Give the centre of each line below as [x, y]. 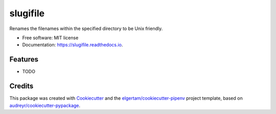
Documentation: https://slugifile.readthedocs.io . [73, 45]
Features [24, 59]
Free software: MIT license [50, 38]
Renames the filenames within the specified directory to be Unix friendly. [86, 28]
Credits [21, 86]
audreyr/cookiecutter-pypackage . [45, 105]
